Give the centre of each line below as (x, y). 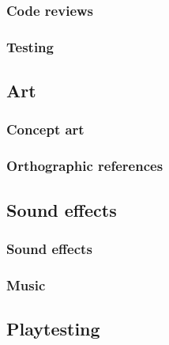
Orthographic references (85, 166)
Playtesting (53, 329)
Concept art (45, 129)
